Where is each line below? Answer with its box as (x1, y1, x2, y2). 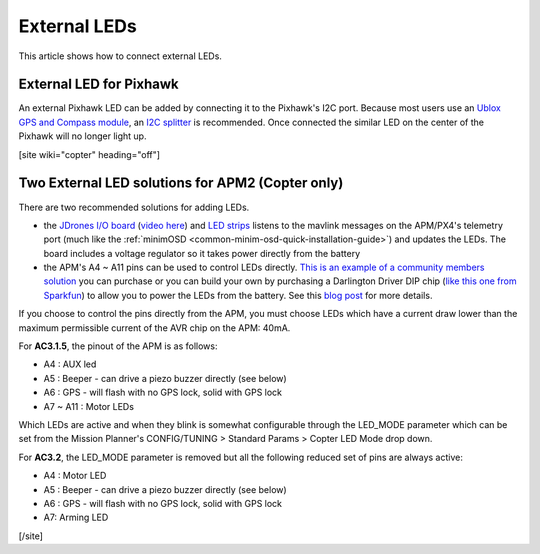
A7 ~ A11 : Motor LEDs (43, 400, 135, 412)
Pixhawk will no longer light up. (18, 130, 147, 142)
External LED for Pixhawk (18, 76, 179, 93)
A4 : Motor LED (43, 470, 107, 482)
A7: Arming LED (43, 511, 109, 524)
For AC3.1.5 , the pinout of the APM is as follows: (18, 340, 218, 352)
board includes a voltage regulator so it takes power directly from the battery (43, 247, 361, 259)
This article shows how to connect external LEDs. (18, 50, 222, 62)
